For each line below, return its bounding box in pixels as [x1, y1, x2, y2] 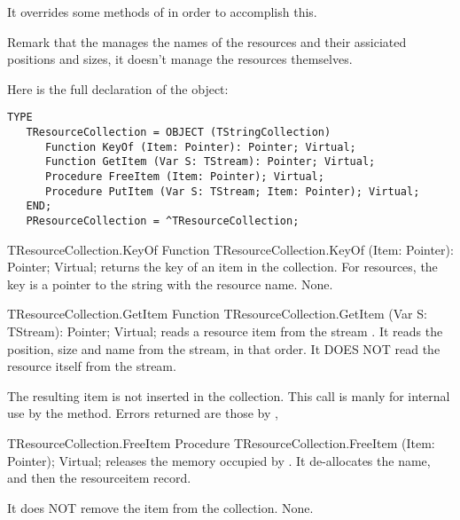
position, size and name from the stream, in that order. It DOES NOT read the [7, 339, 441, 358]
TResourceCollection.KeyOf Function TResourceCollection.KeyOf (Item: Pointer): [7, 240, 454, 258]
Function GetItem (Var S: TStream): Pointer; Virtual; [44, 155, 376, 169]
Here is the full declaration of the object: [7, 79, 229, 98]
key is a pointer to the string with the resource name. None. [7, 274, 333, 293]
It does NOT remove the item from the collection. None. [7, 498, 314, 516]
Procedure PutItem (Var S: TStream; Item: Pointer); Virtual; [44, 185, 420, 198]
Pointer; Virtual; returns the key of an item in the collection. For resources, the [7, 257, 438, 276]
